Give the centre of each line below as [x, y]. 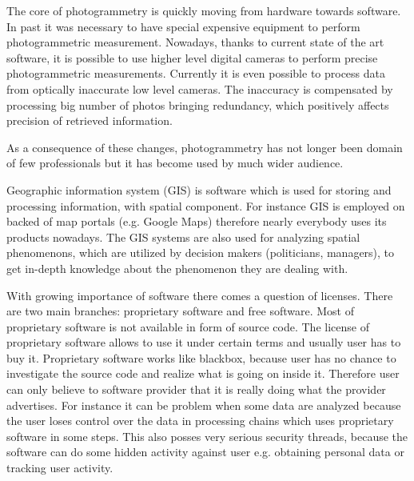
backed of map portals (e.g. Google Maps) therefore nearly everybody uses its [197, 221]
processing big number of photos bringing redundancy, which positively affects [198, 104]
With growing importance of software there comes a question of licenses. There [200, 295]
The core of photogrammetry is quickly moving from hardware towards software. [204, 10]
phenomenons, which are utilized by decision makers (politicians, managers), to [201, 253]
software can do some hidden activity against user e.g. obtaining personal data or [205, 452]
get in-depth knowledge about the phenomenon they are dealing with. [177, 268]
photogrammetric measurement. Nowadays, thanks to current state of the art [195, 42]
